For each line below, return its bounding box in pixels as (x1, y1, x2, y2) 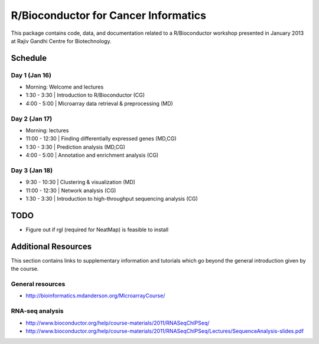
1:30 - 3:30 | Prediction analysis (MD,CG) (25, 143, 125, 150)
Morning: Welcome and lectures (25, 83, 104, 91)
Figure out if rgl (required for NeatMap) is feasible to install (25, 226, 168, 233)
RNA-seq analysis (11, 307, 64, 315)
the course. (11, 266, 39, 273)
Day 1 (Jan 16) (11, 71, 51, 79)
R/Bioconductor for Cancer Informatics (11, 9, 207, 22)
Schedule (11, 53, 47, 63)
